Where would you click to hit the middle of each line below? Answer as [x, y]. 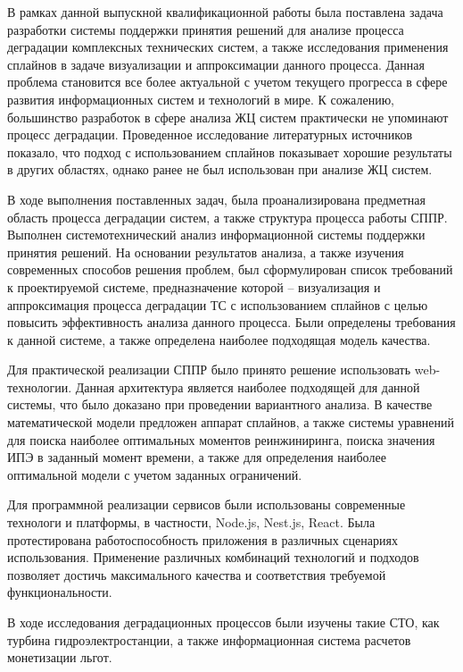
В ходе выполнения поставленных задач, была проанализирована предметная [216, 199]
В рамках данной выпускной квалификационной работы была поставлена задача [225, 12]
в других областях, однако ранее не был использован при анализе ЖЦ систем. [220, 169]
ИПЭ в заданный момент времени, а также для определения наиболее [197, 457]
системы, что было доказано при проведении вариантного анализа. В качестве [220, 404]
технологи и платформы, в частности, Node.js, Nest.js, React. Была [191, 522]
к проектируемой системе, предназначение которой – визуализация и [194, 286]
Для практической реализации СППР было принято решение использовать [209, 370]
